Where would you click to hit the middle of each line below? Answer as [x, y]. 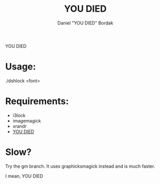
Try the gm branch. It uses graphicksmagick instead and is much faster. [80, 166]
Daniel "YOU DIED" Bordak [85, 23]
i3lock [19, 115]
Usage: [21, 67]
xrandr [20, 126]
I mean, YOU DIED [24, 176]
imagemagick [27, 120]
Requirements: [37, 101]
